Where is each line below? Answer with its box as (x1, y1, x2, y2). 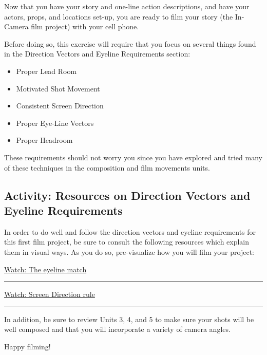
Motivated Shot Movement (16, 83, 100, 94)
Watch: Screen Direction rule (4, 289, 95, 300)
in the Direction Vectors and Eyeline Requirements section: (4, 48, 190, 59)
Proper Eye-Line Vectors (16, 117, 94, 128)
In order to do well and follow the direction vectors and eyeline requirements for (4, 226, 256, 237)
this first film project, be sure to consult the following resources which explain (4, 236, 250, 247)
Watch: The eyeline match (4, 264, 87, 274)
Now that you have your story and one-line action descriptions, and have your (4, 1, 250, 11)
